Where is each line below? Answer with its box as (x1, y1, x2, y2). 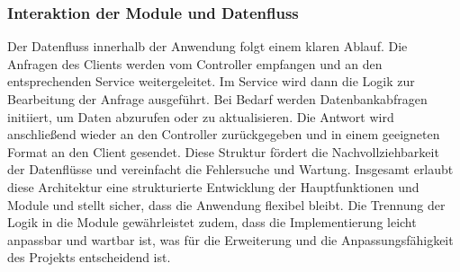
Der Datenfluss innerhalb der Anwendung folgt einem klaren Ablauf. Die (7, 37, 408, 56)
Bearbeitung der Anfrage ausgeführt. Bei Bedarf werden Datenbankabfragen (7, 90, 428, 108)
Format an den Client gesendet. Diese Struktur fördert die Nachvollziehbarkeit (7, 142, 439, 161)
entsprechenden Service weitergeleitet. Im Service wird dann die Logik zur (7, 72, 415, 91)
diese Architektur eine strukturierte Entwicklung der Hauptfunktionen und (7, 177, 419, 196)
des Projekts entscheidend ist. (7, 248, 171, 267)
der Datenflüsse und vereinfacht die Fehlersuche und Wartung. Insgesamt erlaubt (7, 160, 454, 179)
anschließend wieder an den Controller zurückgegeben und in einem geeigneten (7, 125, 440, 144)
